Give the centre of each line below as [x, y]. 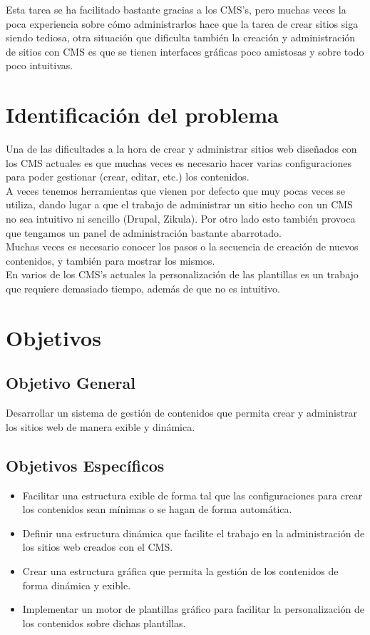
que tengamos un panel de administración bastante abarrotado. [144, 232]
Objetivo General [71, 383]
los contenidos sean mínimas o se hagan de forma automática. [157, 509]
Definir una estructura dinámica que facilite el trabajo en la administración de [194, 533]
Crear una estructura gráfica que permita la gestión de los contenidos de [180, 570]
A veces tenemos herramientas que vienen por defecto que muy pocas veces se [176, 190]
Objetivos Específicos [85, 465]
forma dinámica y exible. [77, 585]
